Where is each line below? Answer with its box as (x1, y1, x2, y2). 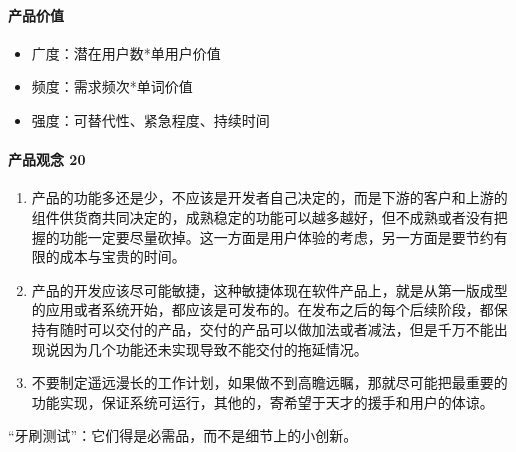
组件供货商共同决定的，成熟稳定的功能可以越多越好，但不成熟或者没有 (31, 206, 494, 227)
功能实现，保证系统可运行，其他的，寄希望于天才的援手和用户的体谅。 (31, 391, 494, 412)
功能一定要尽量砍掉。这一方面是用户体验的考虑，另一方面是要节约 (59, 226, 494, 247)
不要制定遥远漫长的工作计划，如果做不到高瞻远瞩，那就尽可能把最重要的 (31, 372, 508, 393)
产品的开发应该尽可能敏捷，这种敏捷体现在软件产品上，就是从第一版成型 (31, 279, 508, 300)
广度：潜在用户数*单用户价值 (31, 42, 221, 63)
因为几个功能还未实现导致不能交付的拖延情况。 (59, 338, 368, 359)
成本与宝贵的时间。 (59, 246, 186, 267)
